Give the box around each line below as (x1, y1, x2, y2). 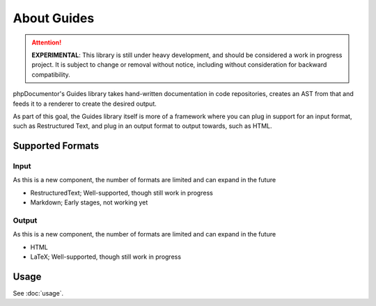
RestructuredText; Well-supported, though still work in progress (30, 188, 214, 197)
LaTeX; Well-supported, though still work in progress (30, 252, 181, 261)
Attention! (31, 38, 62, 47)
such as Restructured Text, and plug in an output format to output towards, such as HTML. (13, 122, 272, 130)
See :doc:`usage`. (13, 289, 64, 298)
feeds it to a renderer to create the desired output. (13, 99, 157, 108)
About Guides (13, 10, 95, 26)
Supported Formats (13, 140, 100, 152)
